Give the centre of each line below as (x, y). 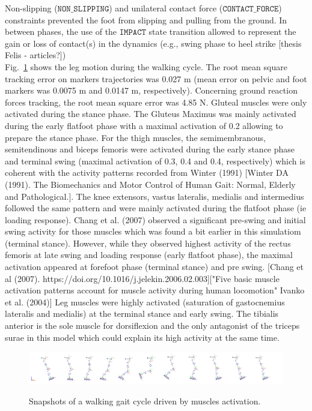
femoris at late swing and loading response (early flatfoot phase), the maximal (149, 255)
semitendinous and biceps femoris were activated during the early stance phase (150, 149)
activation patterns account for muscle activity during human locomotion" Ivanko (155, 290)
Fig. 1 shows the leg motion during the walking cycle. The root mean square (146, 66)
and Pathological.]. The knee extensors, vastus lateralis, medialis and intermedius (154, 196)
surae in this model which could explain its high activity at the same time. (142, 337)
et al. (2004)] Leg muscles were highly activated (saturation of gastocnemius (145, 301)
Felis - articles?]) (35, 55)
